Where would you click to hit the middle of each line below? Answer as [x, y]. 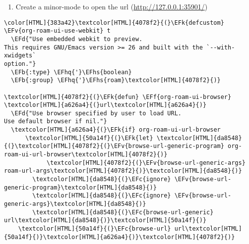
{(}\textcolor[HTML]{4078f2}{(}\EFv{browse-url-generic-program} [114, 146]
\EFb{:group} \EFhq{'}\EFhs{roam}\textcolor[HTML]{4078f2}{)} [116, 80]
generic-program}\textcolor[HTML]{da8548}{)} [80, 187]
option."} [20, 64]
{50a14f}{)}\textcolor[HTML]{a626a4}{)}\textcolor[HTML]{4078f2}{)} [120, 237]
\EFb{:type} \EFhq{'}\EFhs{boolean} [71, 72]
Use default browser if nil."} [56, 122]
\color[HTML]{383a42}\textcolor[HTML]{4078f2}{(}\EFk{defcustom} [114, 23]
